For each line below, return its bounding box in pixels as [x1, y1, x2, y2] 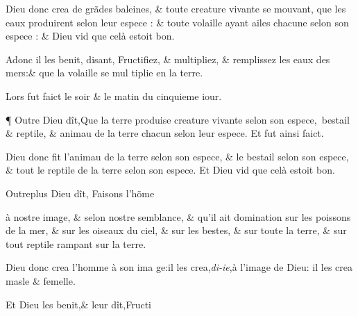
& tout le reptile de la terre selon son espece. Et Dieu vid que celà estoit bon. [6, 163, 335, 177]
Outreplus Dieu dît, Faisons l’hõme [6, 185, 155, 200]
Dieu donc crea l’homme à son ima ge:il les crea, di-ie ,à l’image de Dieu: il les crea [6, 260, 352, 274]
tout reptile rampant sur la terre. [6, 236, 146, 251]
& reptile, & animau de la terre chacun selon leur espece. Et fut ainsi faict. [6, 126, 324, 140]
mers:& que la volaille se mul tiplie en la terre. [6, 65, 203, 80]
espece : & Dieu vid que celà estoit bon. [6, 28, 175, 43]
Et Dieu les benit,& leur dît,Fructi [6, 297, 151, 311]
